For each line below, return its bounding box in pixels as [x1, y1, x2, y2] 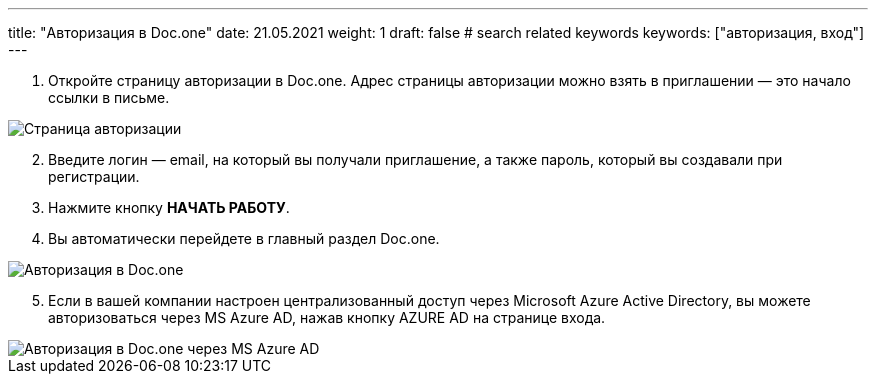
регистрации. [48, 168, 140, 185]
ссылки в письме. [48, 89, 170, 106]
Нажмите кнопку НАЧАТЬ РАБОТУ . [48, 199, 290, 216]
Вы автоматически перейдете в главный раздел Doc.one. [48, 230, 440, 247]
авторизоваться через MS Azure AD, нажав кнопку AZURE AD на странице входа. [48, 309, 606, 326]
